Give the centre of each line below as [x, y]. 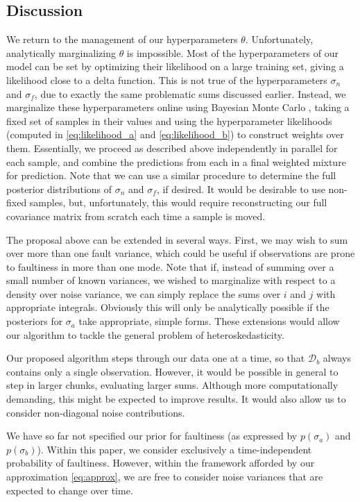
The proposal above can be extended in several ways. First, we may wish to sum [177, 239]
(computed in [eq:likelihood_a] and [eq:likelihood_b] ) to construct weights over [175, 134]
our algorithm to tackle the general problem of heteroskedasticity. [145, 334]
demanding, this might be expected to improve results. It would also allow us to [176, 399]
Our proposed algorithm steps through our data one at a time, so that [156, 358]
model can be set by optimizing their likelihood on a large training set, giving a [175, 66]
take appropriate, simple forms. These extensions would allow [209, 321]
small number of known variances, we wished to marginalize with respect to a [171, 280]
